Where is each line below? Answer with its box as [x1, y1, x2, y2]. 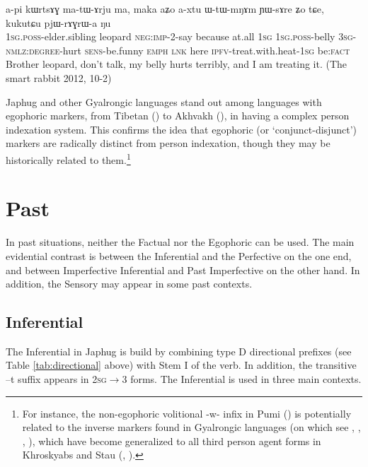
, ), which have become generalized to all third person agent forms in [22, 433, 321, 448]
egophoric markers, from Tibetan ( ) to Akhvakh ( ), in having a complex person [6, 108, 350, 123]
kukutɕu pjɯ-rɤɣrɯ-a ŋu [6, 15, 111, 30]
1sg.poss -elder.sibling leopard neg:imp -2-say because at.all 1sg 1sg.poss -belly [6, 29, 335, 44]
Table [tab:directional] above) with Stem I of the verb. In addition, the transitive [6, 357, 357, 372]
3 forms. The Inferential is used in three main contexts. [122, 372, 362, 386]
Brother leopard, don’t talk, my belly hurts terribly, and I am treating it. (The [6, 57, 347, 71]
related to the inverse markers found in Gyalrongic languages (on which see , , [22, 420, 361, 435]
